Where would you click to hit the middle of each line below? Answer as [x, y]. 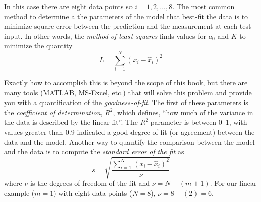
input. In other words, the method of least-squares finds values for [105, 35]
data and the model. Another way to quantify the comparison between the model [129, 141]
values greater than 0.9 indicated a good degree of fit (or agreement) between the [129, 132]
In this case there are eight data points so [68, 6]
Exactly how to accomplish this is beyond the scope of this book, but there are [126, 83]
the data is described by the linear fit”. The [71, 122]
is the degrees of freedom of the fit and [90, 183]
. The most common [204, 6]
